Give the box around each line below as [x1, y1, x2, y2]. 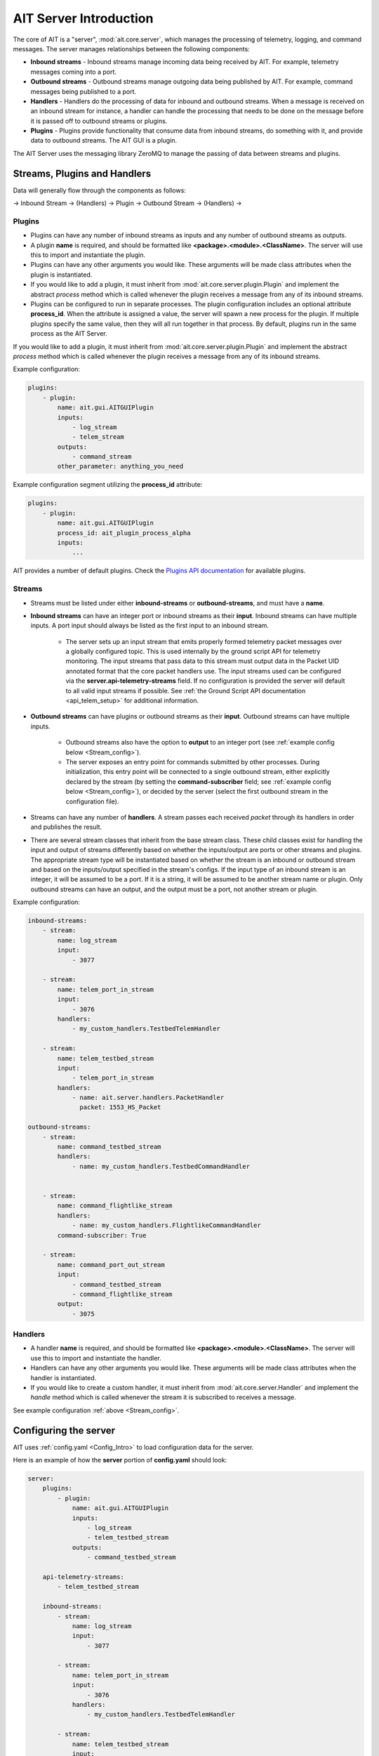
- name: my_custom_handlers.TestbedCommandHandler [72, 1162, 251, 1170]
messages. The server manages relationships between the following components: [13, 44, 251, 53]
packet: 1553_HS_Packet [79, 1103, 161, 1111]
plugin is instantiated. [30, 270, 93, 279]
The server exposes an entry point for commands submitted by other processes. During [65, 757, 320, 766]
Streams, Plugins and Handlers [13, 167, 151, 179]
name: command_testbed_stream [57, 1143, 161, 1151]
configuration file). [65, 797, 119, 806]
